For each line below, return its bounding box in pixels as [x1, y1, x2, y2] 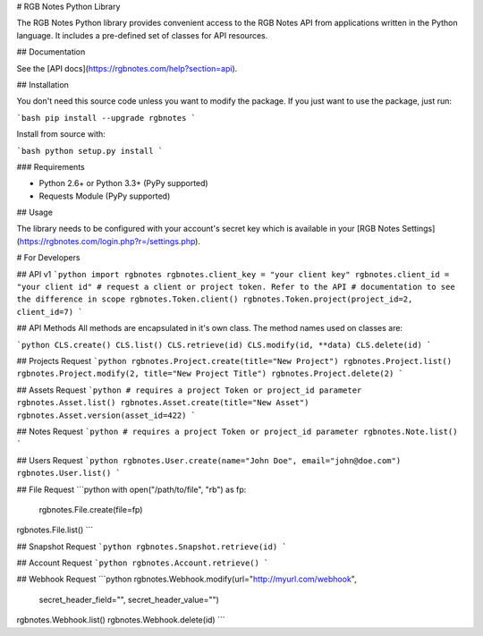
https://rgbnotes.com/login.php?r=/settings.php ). [19, 235, 201, 246]
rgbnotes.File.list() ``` [16, 524, 94, 536]
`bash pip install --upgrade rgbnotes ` [16, 113, 197, 123]
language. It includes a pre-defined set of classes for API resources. [16, 30, 268, 40]
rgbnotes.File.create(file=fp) [38, 504, 143, 514]
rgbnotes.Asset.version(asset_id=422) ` [16, 410, 197, 420]
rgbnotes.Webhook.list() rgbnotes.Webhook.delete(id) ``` [16, 615, 225, 625]
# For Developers [16, 252, 80, 263]
